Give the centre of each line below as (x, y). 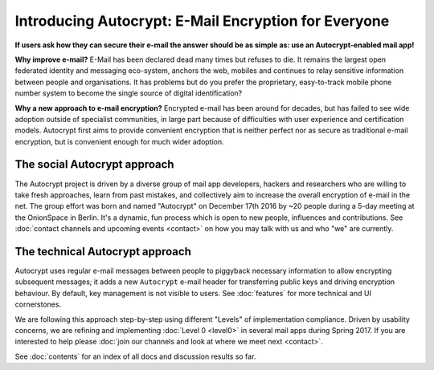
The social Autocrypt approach (94, 165)
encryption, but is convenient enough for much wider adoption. (119, 141)
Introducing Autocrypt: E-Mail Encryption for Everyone (202, 21)
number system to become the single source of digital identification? (129, 93)
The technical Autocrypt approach (103, 252)
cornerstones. (38, 304)
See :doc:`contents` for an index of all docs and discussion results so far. (135, 356)
